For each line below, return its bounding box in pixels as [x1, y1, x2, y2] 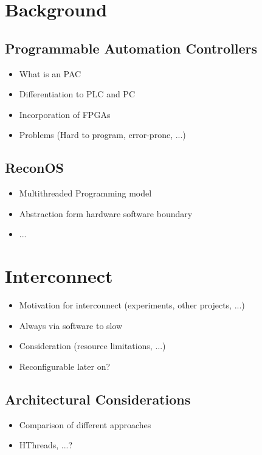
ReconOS [5, 158, 64, 177]
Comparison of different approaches [19, 418, 151, 431]
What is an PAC [19, 67, 81, 80]
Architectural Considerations [5, 389, 191, 408]
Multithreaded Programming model [19, 187, 152, 200]
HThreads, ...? [19, 439, 73, 451]
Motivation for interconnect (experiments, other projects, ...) [19, 299, 245, 311]
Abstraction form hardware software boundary [19, 207, 193, 220]
